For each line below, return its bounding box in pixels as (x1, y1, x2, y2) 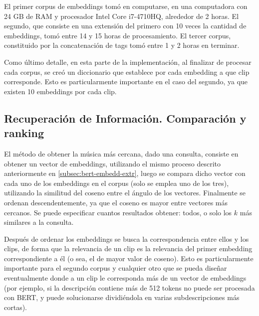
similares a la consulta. (4, 217, 74, 227)
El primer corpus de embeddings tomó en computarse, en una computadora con (4, 1, 248, 11)
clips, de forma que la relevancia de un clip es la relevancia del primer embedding (4, 243, 253, 254)
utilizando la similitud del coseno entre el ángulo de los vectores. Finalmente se (4, 187, 246, 198)
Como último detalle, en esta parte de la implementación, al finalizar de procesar (4, 56, 252, 67)
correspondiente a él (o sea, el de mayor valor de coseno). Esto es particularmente (4, 253, 254, 263)
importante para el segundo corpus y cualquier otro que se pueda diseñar (4, 263, 227, 273)
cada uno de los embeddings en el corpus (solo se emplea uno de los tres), (4, 177, 229, 188)
